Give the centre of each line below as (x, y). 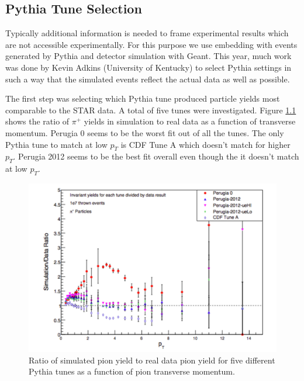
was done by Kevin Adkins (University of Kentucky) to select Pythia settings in (148, 67)
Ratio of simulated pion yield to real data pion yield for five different (152, 360)
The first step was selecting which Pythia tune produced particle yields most (143, 98)
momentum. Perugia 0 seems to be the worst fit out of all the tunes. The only (145, 132)
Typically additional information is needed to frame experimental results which (147, 33)
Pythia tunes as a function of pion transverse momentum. (132, 371)
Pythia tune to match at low (56, 144)
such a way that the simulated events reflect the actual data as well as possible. (148, 79)
